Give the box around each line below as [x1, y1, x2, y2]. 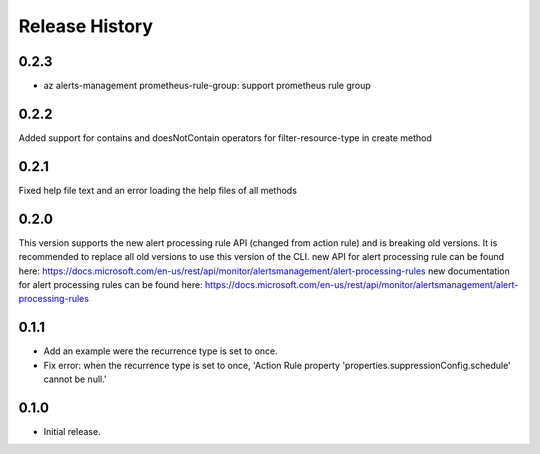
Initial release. [43, 425, 101, 437]
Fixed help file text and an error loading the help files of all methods [18, 184, 297, 196]
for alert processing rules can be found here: [18, 278, 204, 290]
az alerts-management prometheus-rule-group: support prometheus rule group [43, 80, 372, 92]
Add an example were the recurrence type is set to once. [43, 345, 279, 357]
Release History [18, 15, 154, 37]
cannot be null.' [43, 373, 107, 385]
